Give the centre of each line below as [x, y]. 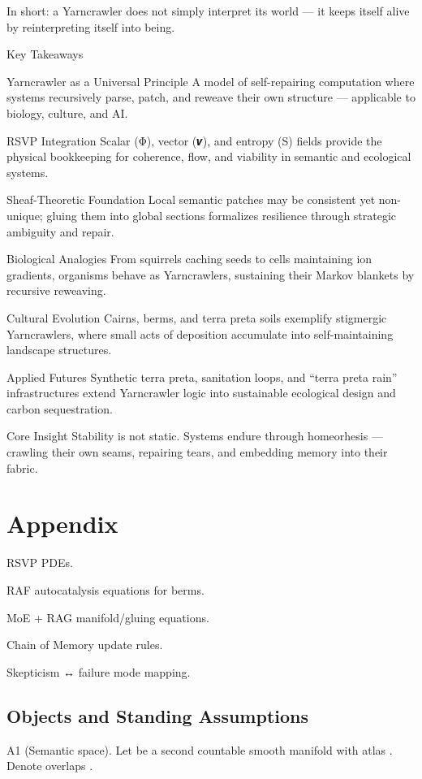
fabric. [22, 467]
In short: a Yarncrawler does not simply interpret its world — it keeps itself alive [208, 11]
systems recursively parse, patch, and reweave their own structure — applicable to [211, 97]
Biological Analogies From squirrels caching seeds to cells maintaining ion [189, 259]
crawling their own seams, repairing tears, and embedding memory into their [197, 452]
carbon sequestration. [60, 408]
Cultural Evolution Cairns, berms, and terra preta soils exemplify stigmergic [197, 317]
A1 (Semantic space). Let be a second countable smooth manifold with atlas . [200, 749]
